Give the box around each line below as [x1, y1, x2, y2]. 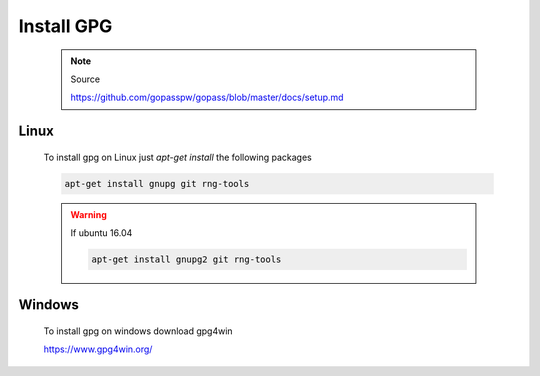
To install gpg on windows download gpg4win [43, 325, 234, 337]
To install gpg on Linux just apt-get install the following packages [43, 151, 312, 163]
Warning [70, 208, 107, 220]
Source [70, 73, 100, 85]
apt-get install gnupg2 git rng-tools [91, 254, 282, 265]
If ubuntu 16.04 [70, 227, 133, 239]
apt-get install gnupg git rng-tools [64, 178, 250, 189]
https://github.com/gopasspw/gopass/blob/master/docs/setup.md [70, 91, 344, 104]
